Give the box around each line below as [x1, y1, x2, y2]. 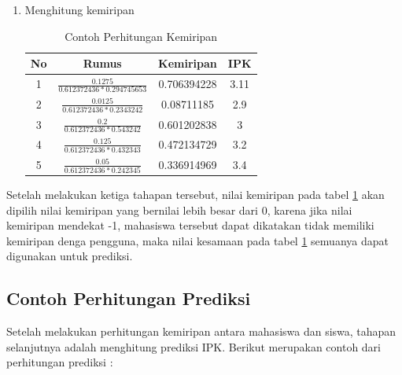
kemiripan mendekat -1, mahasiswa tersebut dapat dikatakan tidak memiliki [6, 217, 374, 233]
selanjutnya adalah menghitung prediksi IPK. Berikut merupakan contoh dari [6, 338, 381, 355]
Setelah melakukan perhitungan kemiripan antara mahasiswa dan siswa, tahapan [6, 323, 396, 340]
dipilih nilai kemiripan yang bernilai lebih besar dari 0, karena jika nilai [6, 201, 352, 218]
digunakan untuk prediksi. [6, 248, 133, 264]
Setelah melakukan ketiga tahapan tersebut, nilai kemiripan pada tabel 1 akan [6, 186, 385, 203]
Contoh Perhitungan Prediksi [6, 286, 251, 311]
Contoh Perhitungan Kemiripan [65, 28, 218, 44]
